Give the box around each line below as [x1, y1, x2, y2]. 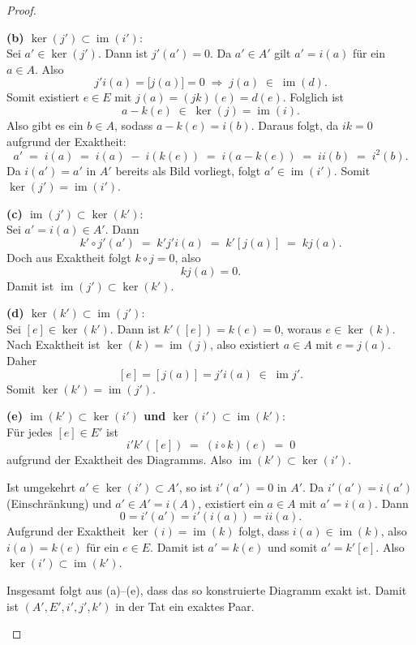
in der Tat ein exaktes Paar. [115, 597, 255, 614]
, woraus [280, 320, 322, 337]
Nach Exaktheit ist [6, 336, 101, 353]
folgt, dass [238, 522, 289, 540]
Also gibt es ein [6, 116, 84, 133]
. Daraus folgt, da [251, 116, 339, 133]
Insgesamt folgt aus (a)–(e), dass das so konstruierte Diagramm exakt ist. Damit [6, 581, 407, 598]
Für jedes [6, 423, 53, 440]
